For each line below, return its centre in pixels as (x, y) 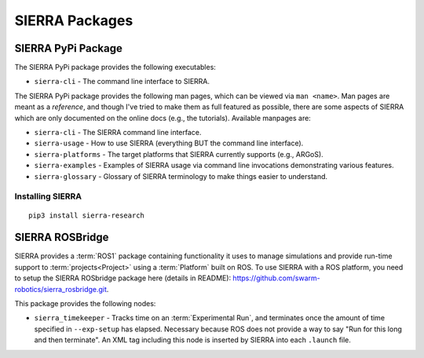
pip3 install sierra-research (87, 215)
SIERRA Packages (74, 20)
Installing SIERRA (48, 196)
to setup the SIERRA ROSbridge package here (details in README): (123, 278)
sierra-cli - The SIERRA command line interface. (118, 133)
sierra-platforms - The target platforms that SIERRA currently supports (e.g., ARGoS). (179, 154)
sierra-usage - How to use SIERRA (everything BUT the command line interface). (169, 143)
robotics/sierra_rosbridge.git (61, 289)
